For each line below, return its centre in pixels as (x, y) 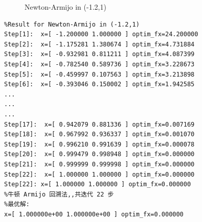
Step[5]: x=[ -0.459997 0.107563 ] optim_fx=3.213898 (99, 74)
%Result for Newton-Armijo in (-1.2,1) (72, 24)
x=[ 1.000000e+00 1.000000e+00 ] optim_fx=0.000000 (94, 214)
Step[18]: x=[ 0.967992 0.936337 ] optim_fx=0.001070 (99, 134)
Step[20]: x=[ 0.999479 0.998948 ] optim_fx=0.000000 (99, 154)
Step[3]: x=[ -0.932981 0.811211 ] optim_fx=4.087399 (99, 54)
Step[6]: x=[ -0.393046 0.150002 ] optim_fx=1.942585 (99, 84)
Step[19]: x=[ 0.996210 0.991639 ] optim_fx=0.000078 (99, 144)
